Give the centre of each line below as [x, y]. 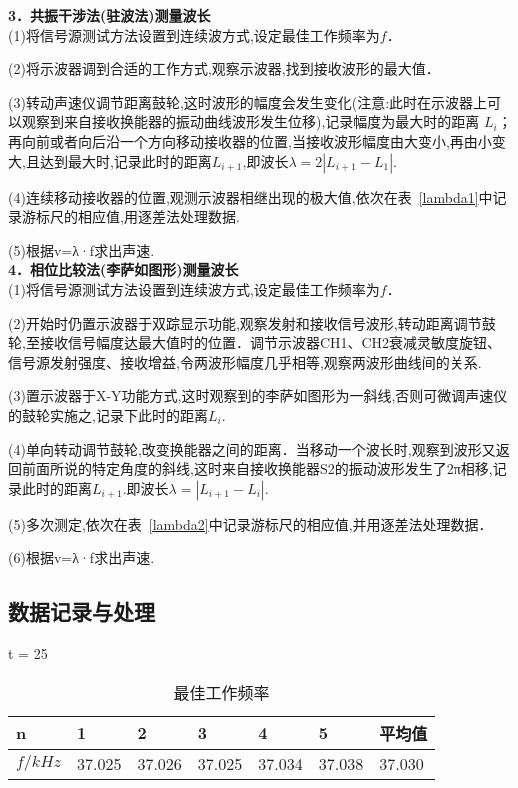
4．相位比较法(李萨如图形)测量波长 [123, 269]
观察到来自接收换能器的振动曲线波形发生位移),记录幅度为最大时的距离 [250, 121]
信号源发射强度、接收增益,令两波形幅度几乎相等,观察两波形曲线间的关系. [245, 361]
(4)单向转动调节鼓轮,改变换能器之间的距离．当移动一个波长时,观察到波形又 [252, 448]
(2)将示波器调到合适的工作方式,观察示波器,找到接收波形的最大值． [224, 68]
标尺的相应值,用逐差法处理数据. [137, 216]
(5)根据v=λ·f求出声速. [81, 249]
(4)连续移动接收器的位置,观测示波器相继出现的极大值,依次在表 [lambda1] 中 [250, 196]
